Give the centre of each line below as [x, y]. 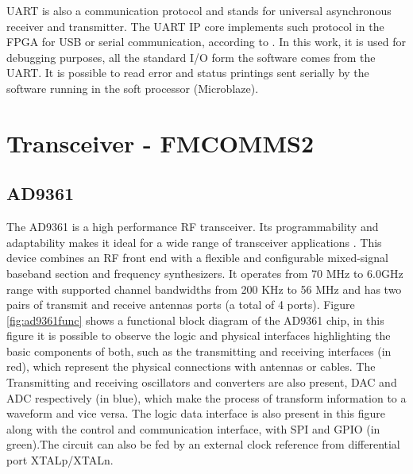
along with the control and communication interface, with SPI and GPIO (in [193, 428]
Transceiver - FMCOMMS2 [160, 143]
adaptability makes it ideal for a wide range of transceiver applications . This [194, 242]
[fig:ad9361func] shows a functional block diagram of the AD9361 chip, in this [195, 320]
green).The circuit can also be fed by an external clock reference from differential [203, 444]
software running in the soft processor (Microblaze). [133, 88]
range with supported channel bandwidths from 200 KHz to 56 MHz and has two [204, 289]
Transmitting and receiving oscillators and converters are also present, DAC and [202, 382]
